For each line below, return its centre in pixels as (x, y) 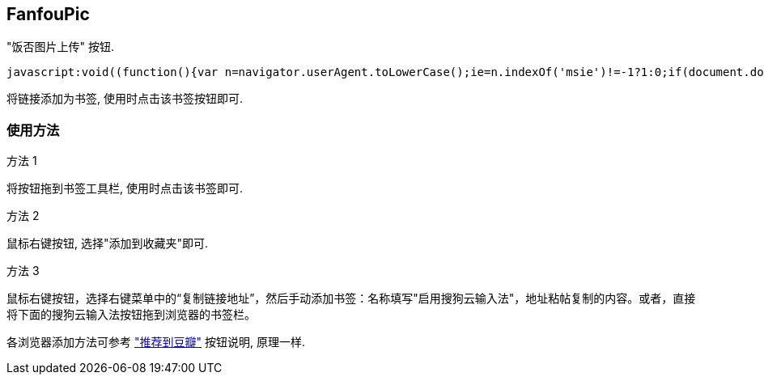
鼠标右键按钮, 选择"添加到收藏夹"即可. (108, 243)
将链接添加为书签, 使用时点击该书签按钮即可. (125, 99)
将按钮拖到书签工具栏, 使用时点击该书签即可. (125, 188)
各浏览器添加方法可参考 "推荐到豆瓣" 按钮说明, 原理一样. (156, 342)
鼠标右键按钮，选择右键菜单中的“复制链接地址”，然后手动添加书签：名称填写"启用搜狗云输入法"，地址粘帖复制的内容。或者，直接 (351, 298)
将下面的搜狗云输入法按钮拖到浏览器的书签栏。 (131, 315)
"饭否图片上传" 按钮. (61, 47)
